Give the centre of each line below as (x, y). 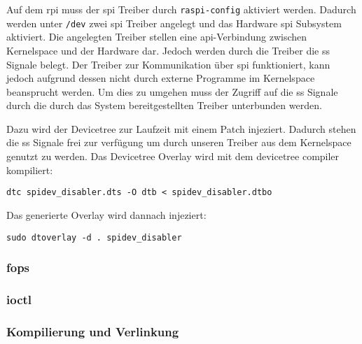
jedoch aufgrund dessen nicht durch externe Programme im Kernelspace (161, 78)
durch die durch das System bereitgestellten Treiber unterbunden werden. (164, 105)
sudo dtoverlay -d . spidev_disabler (94, 237)
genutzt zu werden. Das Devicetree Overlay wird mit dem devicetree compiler (173, 156)
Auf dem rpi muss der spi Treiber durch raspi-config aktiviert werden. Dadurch (181, 9)
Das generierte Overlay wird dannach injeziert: (106, 214)
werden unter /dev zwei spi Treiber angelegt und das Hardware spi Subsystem (174, 23)
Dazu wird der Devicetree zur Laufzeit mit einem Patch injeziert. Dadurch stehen (181, 128)
